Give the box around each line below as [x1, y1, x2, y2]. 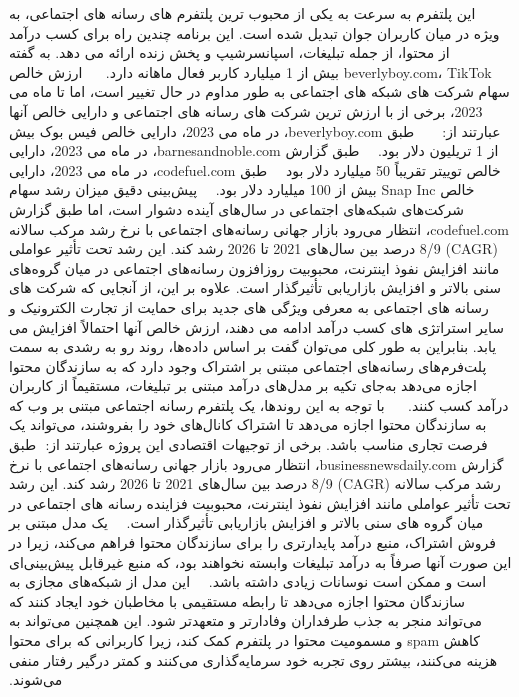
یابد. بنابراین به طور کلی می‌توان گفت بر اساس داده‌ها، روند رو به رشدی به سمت [9, 336, 497, 357]
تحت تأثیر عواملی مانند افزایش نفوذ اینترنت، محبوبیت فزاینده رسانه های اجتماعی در [9, 492, 511, 513]
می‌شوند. [9, 669, 63, 690]
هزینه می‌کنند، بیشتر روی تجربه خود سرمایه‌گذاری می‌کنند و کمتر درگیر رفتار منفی [9, 649, 498, 670]
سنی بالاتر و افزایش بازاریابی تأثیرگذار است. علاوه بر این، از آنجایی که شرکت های [9, 277, 501, 298]
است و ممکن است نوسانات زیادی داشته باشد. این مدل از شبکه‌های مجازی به [9, 571, 487, 592]
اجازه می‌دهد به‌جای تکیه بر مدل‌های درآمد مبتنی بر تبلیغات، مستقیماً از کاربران [9, 375, 477, 396]
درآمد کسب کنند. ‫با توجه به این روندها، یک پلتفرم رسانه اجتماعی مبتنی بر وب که [9, 394, 509, 415]
